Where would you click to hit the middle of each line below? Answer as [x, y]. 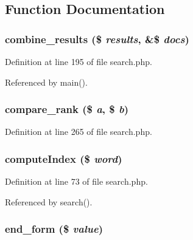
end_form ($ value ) [54, 229]
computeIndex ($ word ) [64, 158]
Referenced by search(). [49, 201]
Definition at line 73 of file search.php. [76, 181]
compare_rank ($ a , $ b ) [67, 109]
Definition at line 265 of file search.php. [79, 132]
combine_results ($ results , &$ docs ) [97, 39]
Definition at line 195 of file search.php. [79, 61]
